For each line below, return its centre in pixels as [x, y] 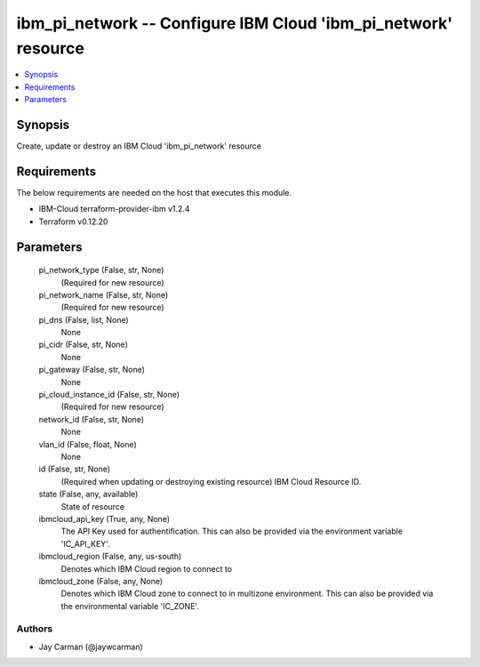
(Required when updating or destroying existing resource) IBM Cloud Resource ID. [211, 481]
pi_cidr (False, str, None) [83, 345]
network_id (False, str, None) [92, 419]
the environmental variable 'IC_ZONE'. [130, 606]
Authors [35, 629]
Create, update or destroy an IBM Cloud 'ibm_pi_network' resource [139, 146]
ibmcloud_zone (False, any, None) [101, 581]
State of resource [93, 506]
